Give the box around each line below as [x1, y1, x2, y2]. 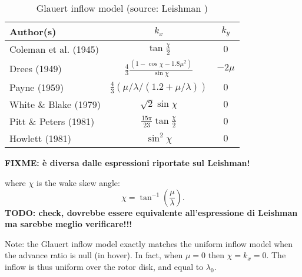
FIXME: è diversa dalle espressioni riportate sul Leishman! [5, 157, 250, 169]
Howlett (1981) [9, 131, 71, 146]
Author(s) [9, 25, 57, 38]
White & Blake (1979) [9, 97, 101, 112]
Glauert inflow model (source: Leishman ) [36, 1, 208, 15]
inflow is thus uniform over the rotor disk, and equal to [5, 261, 204, 273]
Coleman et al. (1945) [9, 42, 99, 56]
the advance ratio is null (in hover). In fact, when [5, 249, 183, 261]
